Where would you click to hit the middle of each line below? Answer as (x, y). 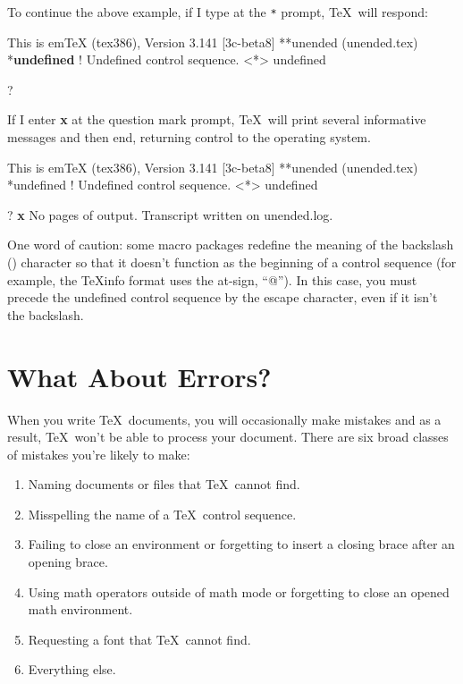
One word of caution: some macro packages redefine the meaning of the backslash (231, 245)
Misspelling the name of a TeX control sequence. (162, 514)
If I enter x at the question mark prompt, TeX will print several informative (217, 119)
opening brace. (68, 562)
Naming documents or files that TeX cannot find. (164, 484)
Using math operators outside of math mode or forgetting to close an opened (239, 591)
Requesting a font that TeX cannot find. (139, 639)
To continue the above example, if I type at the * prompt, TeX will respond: (218, 12)
